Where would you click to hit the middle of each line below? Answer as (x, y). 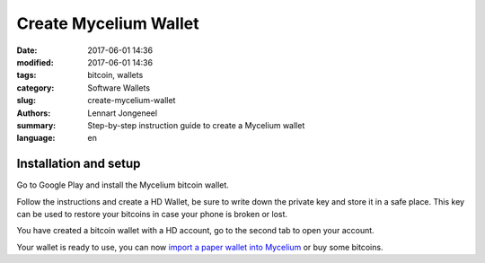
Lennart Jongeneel (122, 113)
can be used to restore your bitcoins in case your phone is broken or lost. (152, 214)
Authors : (34, 113)
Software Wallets (119, 88)
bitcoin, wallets (115, 75)
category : (35, 88)
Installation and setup (79, 164)
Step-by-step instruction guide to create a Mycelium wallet (196, 125)
